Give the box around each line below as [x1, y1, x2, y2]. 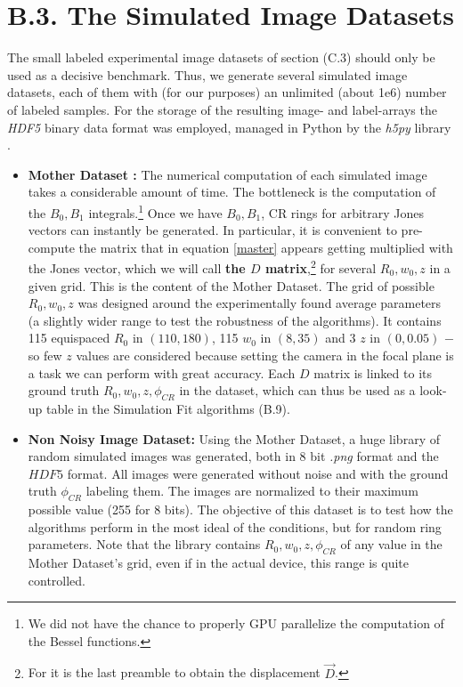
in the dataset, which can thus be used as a [179, 381, 416, 400]
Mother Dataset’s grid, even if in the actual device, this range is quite [28, 554, 410, 572]
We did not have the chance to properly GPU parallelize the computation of [28, 614, 444, 633]
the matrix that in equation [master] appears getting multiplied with [78, 238, 453, 256]
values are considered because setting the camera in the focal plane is [76, 345, 454, 364]
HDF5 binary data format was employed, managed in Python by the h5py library [7, 117, 451, 136]
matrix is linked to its [313, 363, 432, 382]
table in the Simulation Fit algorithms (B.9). [46, 399, 290, 417]
